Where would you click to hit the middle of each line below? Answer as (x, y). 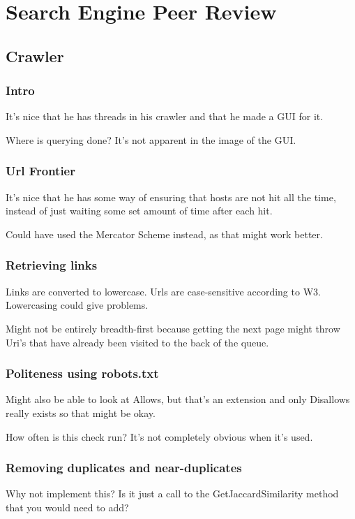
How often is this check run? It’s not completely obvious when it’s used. (159, 436)
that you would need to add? (67, 507)
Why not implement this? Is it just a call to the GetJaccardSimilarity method (172, 494)
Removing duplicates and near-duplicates (124, 468)
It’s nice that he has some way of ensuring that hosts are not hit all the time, (171, 197)
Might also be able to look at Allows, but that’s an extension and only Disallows (178, 399)
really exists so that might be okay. (81, 412)
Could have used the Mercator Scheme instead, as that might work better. (164, 234)
